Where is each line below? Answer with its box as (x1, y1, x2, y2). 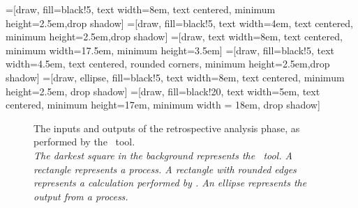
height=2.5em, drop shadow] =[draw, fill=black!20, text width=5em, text (6, 83, 320, 98)
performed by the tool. (33, 134, 135, 149)
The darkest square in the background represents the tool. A (33, 147, 292, 162)
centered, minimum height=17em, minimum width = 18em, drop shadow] (6, 97, 320, 112)
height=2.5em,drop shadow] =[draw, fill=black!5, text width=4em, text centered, (6, 15, 354, 30)
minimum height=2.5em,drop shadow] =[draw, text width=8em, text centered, (6, 29, 343, 44)
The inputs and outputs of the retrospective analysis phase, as (33, 120, 300, 135)
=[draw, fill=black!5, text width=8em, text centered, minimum (6, 2, 276, 16)
